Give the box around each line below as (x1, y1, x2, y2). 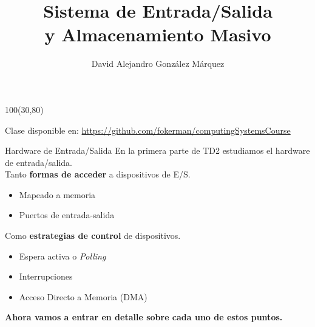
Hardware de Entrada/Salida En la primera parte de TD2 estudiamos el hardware (5, 144, 310, 157)
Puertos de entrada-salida (19, 208, 115, 221)
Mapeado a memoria (19, 188, 96, 201)
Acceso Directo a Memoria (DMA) (19, 290, 147, 303)
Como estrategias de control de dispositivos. (5, 229, 181, 242)
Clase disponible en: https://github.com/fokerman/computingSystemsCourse (5, 123, 291, 136)
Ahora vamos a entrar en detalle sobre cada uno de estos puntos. (5, 311, 283, 323)
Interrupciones (19, 270, 73, 283)
